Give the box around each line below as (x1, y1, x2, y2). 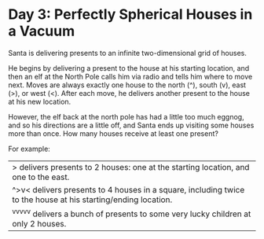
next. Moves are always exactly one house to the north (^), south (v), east (8, 80, 246, 90)
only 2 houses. (12, 219, 67, 230)
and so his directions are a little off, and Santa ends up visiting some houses (8, 120, 255, 130)
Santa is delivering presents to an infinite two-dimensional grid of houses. (8, 48, 247, 57)
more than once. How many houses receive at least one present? (8, 128, 218, 138)
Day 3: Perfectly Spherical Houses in (8, 6, 253, 24)
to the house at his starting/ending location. (12, 194, 173, 205)
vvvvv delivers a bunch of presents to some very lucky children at (12, 207, 251, 219)
